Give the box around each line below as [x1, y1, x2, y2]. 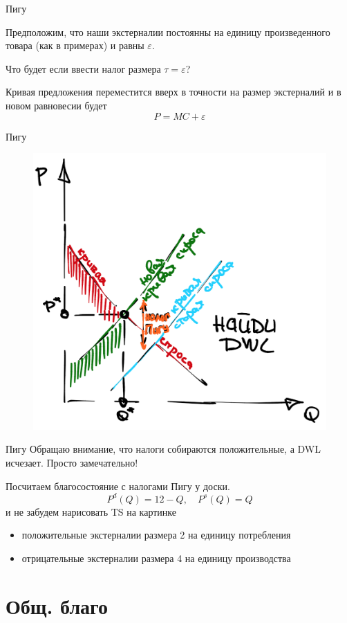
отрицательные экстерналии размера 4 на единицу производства [21, 550, 291, 565]
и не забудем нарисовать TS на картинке [6, 504, 176, 518]
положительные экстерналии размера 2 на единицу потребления [21, 527, 291, 542]
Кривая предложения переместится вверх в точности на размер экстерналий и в [6, 84, 341, 99]
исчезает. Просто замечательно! [6, 455, 138, 469]
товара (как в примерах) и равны [6, 38, 144, 53]
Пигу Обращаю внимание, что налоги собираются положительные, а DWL [6, 442, 321, 456]
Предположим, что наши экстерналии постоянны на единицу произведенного [6, 24, 330, 39]
